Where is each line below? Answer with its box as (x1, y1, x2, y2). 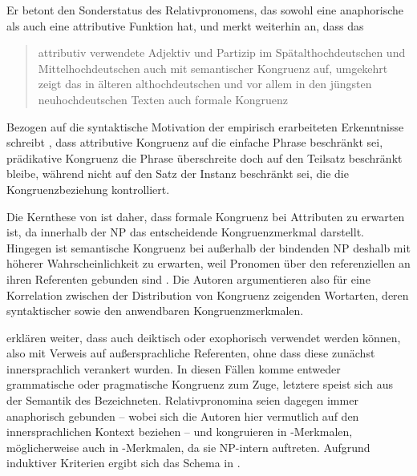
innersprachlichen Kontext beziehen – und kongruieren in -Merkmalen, (6, 423, 353, 440)
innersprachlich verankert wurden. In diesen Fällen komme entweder (6, 360, 341, 377)
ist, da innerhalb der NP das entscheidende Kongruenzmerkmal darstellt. (6, 224, 364, 240)
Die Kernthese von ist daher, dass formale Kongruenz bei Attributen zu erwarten (6, 208, 405, 224)
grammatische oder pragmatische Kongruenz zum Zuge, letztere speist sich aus (6, 376, 394, 393)
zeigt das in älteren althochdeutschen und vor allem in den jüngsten (38, 75, 372, 92)
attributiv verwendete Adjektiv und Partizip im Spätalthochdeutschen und (38, 44, 406, 61)
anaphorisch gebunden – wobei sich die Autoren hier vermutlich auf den (6, 407, 359, 424)
